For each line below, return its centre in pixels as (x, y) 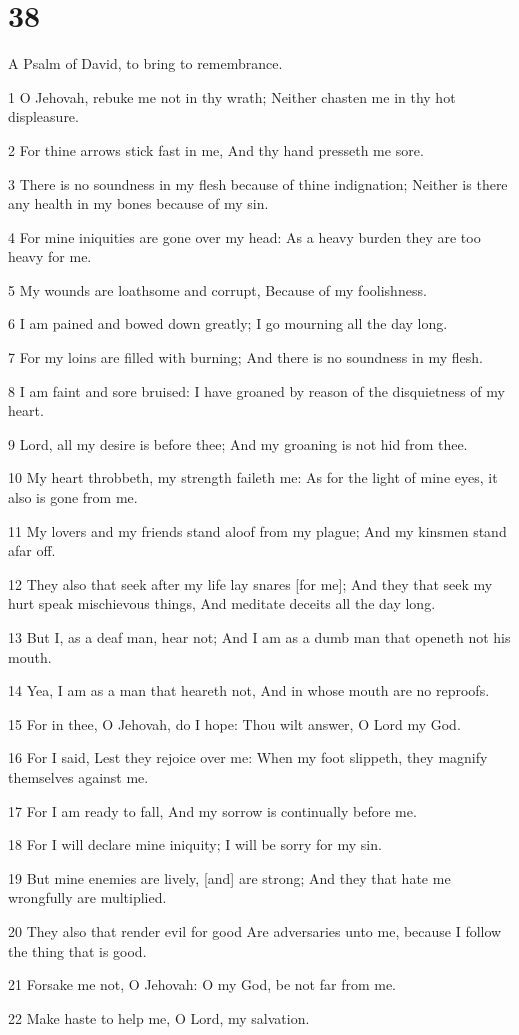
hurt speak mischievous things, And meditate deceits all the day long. (222, 603)
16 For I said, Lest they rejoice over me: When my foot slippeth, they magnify (248, 757)
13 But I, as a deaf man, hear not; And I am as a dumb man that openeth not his (259, 637)
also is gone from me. (73, 497)
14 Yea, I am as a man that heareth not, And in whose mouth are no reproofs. (249, 690)
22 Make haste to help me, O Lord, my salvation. (159, 1017)
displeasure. (43, 116)
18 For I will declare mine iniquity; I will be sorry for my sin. (195, 844)
